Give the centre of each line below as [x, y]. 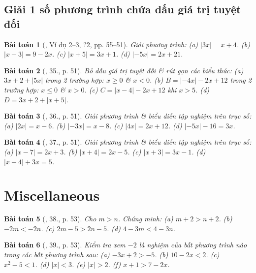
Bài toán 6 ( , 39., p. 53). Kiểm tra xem [65, 245]
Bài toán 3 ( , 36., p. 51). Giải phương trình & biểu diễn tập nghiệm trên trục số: [128, 116]
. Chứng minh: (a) [145, 219]
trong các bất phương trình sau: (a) [57, 255]
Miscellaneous [52, 195]
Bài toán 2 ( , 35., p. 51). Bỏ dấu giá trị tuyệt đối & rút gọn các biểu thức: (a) [124, 70]
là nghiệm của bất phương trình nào [193, 245]
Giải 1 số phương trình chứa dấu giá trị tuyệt [123, 9]
